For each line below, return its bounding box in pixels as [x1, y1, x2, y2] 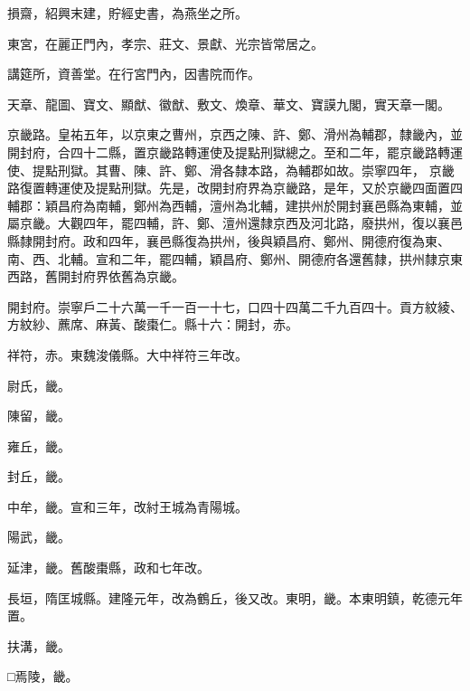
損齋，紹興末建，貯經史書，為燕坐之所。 [7, 4, 248, 22]
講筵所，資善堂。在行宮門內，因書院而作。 [7, 64, 260, 83]
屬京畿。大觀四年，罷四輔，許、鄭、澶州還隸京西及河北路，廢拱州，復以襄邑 [7, 213, 463, 232]
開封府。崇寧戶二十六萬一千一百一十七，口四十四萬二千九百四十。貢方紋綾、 [7, 297, 463, 316]
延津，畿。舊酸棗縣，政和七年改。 [7, 558, 210, 577]
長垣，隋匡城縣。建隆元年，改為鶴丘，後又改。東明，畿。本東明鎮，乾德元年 [7, 588, 463, 607]
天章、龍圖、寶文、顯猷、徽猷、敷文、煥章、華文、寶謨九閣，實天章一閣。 [7, 94, 450, 113]
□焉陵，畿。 [7, 667, 79, 686]
